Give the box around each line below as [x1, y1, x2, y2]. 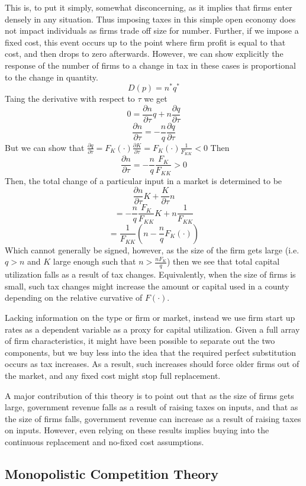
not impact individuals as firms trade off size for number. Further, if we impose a [5, 24, 299, 37]
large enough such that [53, 255, 136, 268]
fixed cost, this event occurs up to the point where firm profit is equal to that [5, 36, 286, 48]
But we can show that [5, 141, 85, 153]
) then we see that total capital [166, 255, 280, 268]
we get [144, 92, 168, 105]
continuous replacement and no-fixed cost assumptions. [5, 436, 204, 448]
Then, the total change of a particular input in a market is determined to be [5, 174, 282, 186]
